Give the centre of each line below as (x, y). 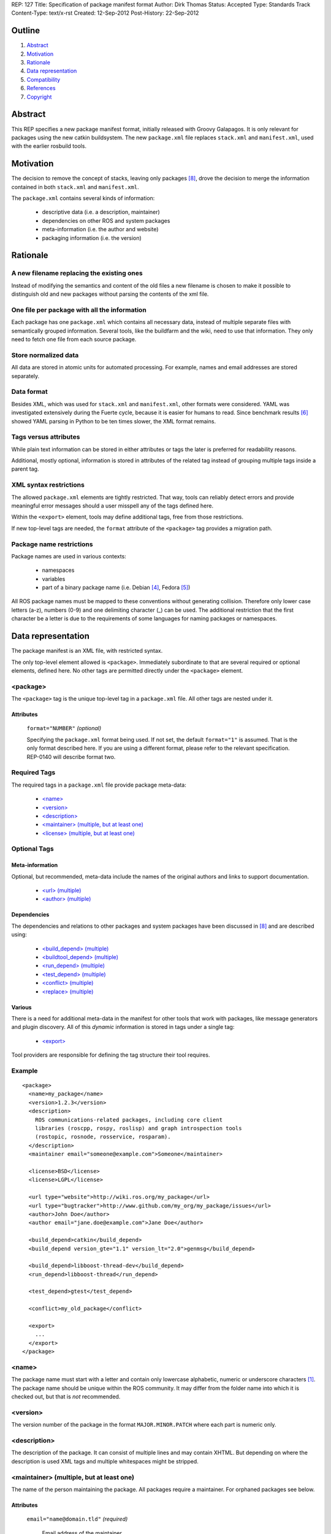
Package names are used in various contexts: (69, 556)
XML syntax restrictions (48, 485)
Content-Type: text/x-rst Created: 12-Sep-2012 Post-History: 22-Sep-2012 (105, 13)
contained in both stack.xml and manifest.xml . (75, 187)
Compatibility (44, 79)
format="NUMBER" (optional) (64, 728)
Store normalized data (45, 355)
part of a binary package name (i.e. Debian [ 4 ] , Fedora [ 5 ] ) (116, 588)
